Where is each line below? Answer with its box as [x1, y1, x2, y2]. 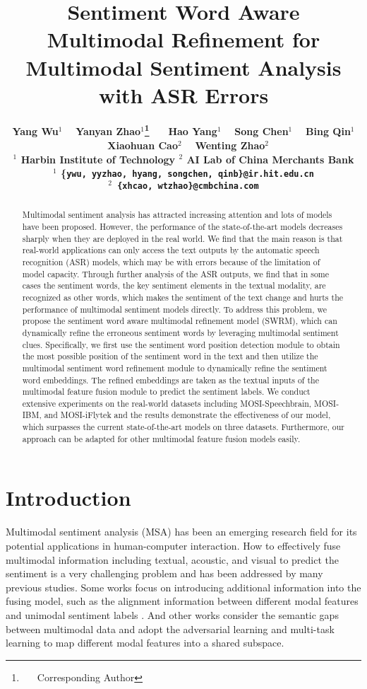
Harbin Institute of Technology [20, 151, 176, 166]
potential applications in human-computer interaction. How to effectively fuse [6, 538, 341, 552]
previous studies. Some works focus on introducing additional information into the [6, 579, 361, 594]
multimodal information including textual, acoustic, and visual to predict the [6, 552, 339, 567]
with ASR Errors [98, 80, 269, 109]
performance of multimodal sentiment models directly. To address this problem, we [22, 303, 327, 315]
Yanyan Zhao [76, 124, 141, 139]
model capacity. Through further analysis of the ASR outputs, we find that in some [22, 267, 330, 279]
